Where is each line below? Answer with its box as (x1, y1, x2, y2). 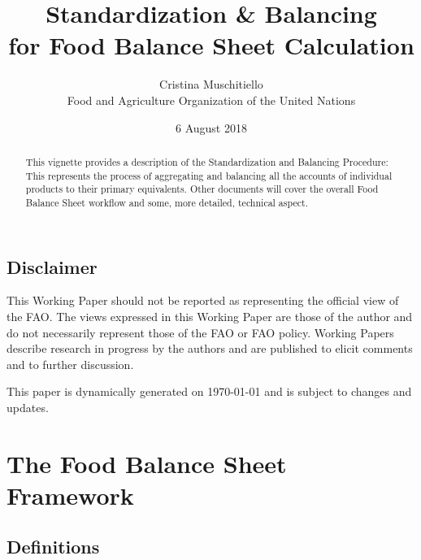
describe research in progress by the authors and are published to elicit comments (7, 340, 413, 357)
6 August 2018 (176, 119, 247, 136)
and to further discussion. (7, 355, 134, 372)
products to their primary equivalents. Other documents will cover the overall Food (25, 182, 379, 196)
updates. (7, 398, 49, 415)
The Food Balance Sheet (7, 446, 287, 480)
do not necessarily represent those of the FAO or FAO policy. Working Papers (7, 323, 394, 341)
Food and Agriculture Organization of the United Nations (67, 91, 356, 108)
